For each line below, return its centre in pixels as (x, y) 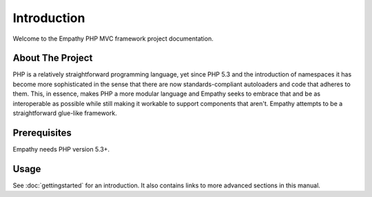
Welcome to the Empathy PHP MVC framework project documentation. (113, 39)
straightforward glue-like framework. (65, 113)
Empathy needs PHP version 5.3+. (61, 149)
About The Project (53, 58)
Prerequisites (42, 133)
